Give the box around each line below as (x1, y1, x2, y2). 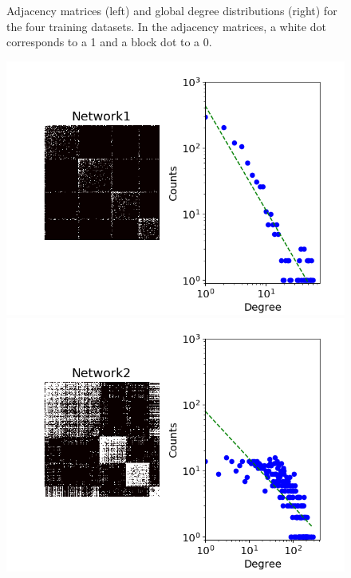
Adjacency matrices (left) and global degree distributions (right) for (6, 2, 337, 18)
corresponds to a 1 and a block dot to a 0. (6, 33, 212, 50)
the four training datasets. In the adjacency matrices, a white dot (6, 18, 326, 34)
